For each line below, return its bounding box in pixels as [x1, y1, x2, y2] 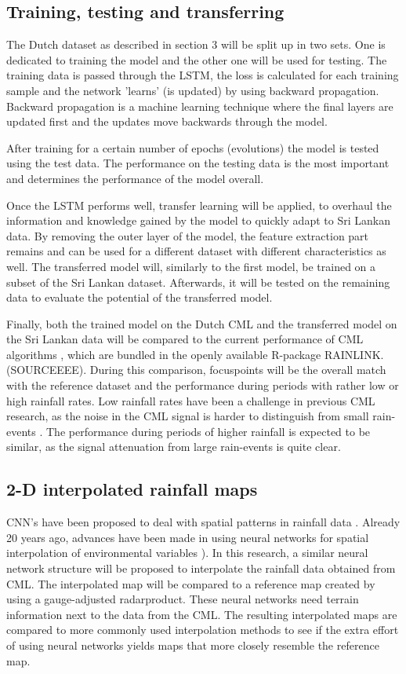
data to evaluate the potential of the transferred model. [6, 289, 273, 306]
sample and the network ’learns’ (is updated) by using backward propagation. [6, 82, 379, 98]
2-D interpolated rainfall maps [6, 477, 258, 501]
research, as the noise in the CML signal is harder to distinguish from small [6, 408, 369, 424]
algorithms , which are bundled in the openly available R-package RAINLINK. [6, 346, 384, 362]
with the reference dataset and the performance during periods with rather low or [6, 377, 399, 394]
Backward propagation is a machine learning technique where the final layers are [6, 97, 393, 114]
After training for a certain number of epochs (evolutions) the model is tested [6, 139, 379, 156]
